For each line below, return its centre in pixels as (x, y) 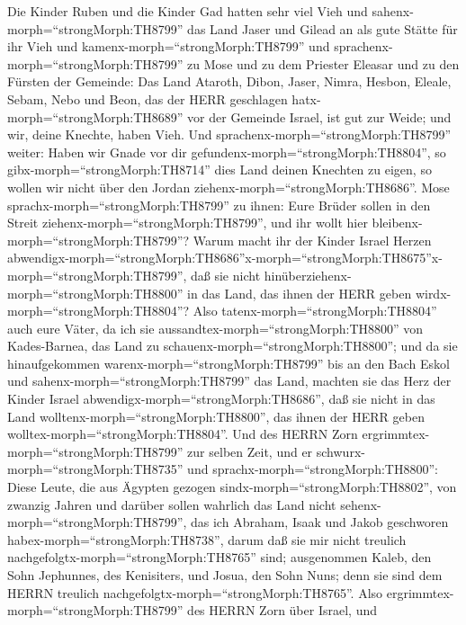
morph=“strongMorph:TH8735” (95, 469)
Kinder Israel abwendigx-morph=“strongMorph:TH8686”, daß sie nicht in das (221, 399)
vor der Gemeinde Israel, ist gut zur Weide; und (319, 116)
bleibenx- (397, 223)
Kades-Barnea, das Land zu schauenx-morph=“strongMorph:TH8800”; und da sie (233, 346)
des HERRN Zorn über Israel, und (282, 610)
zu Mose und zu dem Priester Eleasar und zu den (323, 63)
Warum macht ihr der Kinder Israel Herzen (312, 240)
